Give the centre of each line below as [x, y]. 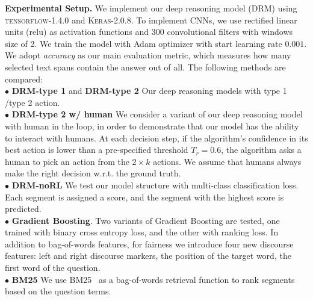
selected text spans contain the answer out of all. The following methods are [145, 67]
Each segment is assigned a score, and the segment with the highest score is [144, 197]
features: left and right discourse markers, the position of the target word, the [148, 256]
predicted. [23, 209]
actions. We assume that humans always [227, 161]
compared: [24, 79]
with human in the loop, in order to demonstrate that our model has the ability [152, 126]
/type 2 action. [33, 102]
